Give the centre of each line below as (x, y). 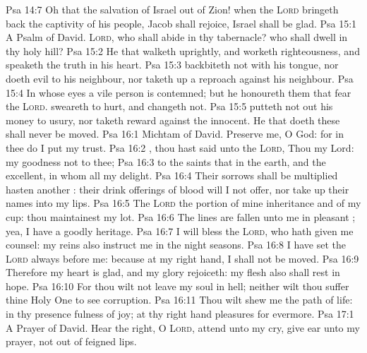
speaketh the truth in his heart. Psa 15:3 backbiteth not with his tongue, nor (172, 65)
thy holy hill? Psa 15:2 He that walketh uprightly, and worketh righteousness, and (183, 50)
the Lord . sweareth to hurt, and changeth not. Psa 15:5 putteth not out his (169, 106)
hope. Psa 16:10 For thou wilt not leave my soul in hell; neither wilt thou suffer (178, 286)
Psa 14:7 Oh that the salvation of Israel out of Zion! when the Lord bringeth (172, 9)
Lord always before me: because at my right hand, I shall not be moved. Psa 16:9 (182, 258)
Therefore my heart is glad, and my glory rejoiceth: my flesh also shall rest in (173, 272)
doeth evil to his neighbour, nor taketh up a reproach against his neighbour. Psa (180, 78)
